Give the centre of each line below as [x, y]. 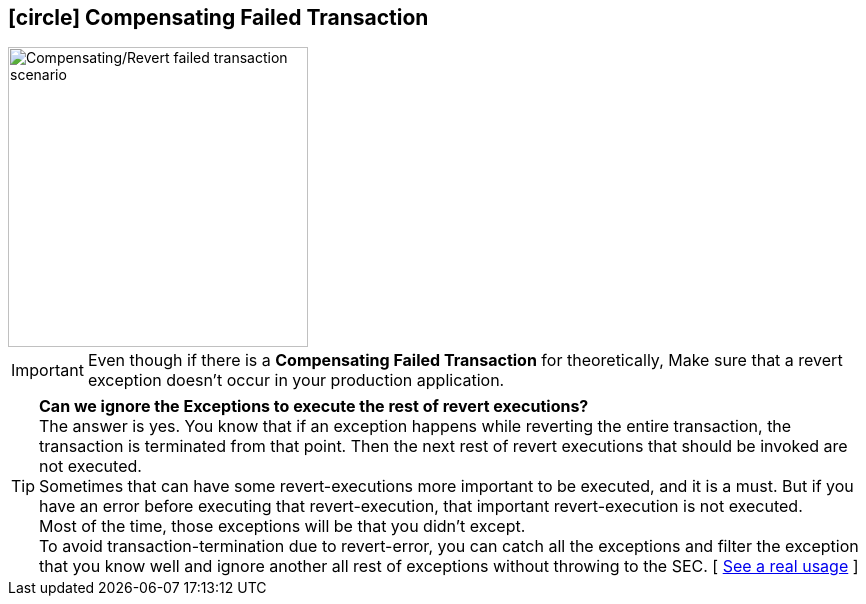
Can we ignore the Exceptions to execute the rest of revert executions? [314, 406]
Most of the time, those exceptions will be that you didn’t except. [282, 526]
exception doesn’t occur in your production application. [296, 380]
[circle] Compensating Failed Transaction [218, 17]
